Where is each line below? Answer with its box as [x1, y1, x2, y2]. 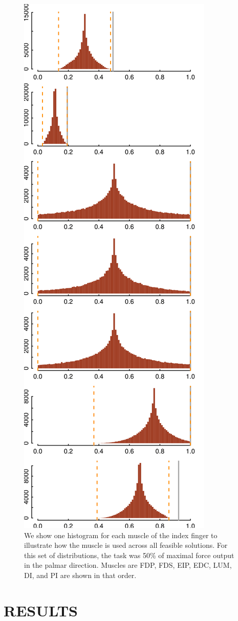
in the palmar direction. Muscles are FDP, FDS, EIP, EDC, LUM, [24, 560, 232, 570]
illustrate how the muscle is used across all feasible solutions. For [24, 540, 228, 550]
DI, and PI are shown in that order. [24, 569, 137, 580]
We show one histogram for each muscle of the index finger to [24, 529, 218, 540]
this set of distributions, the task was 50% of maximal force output [24, 549, 234, 560]
